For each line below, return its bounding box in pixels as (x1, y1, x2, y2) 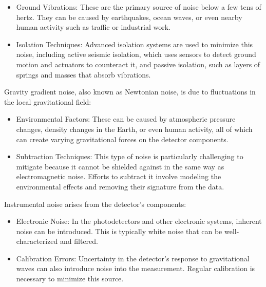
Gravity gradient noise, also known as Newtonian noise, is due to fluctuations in (4, 86, 256, 97)
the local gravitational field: (4, 96, 91, 107)
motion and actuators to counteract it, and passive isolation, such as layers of (16, 59, 260, 69)
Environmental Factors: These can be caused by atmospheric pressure (16, 113, 236, 124)
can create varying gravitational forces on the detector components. (16, 133, 229, 144)
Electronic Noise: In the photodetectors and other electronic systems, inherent (16, 216, 262, 226)
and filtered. (60, 236, 98, 246)
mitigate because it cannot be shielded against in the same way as (16, 161, 224, 171)
